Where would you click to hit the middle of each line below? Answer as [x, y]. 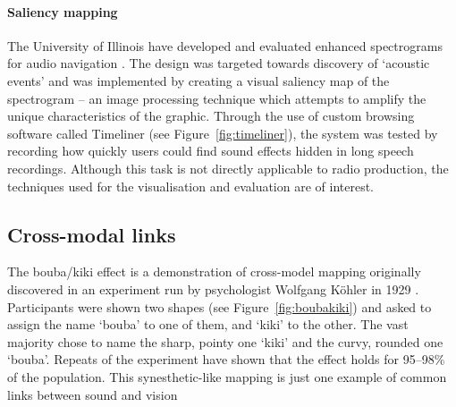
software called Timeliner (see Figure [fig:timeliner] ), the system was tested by [223, 133]
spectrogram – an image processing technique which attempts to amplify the [217, 98]
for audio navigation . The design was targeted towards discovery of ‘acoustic [219, 63]
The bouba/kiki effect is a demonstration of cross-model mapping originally [214, 271]
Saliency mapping [63, 11]
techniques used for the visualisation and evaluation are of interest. [191, 186]
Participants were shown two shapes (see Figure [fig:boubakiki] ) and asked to [220, 306]
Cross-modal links [92, 234]
